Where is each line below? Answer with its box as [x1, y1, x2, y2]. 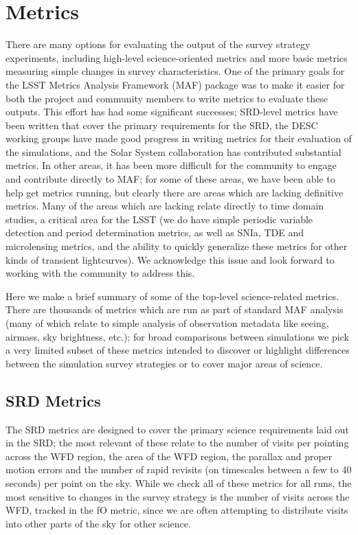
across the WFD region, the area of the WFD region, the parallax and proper [5, 448, 333, 463]
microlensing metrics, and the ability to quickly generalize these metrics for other [5, 239, 348, 253]
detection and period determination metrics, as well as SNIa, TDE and [5, 225, 304, 240]
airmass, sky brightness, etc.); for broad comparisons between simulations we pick [5, 329, 349, 343]
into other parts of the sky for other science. [5, 516, 191, 530]
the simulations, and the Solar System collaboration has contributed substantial [5, 144, 342, 159]
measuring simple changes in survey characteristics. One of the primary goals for [5, 64, 345, 78]
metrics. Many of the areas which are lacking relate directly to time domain [5, 198, 324, 213]
